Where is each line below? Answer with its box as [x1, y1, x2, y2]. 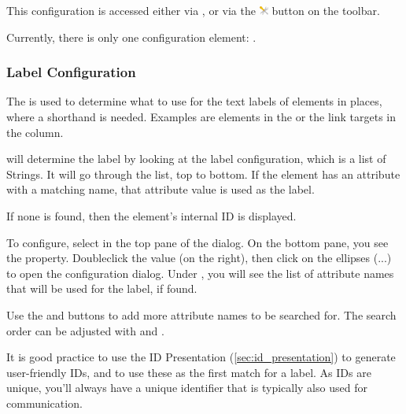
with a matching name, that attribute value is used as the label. [6, 181, 315, 198]
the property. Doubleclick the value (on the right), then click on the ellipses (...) [6, 250, 392, 266]
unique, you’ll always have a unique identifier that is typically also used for [6, 379, 367, 396]
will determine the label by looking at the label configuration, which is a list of [6, 150, 386, 167]
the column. [6, 124, 64, 140]
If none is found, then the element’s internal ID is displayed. [6, 207, 297, 224]
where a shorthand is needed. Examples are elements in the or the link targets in [6, 109, 397, 124]
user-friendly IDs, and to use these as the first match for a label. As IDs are [6, 364, 371, 380]
